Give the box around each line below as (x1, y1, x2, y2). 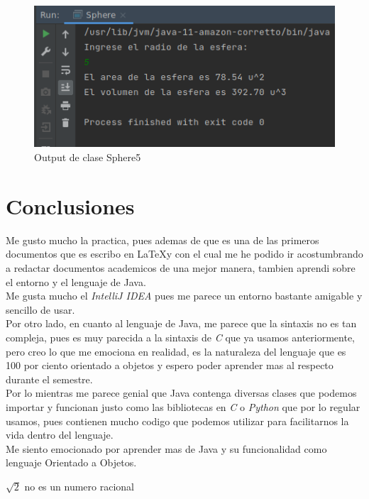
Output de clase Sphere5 (34, 150, 141, 165)
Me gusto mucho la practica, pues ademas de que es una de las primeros (6, 232, 319, 247)
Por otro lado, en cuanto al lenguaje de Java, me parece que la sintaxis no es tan (6, 316, 357, 331)
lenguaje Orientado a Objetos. (6, 455, 137, 470)
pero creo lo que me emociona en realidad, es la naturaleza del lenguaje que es (6, 344, 346, 358)
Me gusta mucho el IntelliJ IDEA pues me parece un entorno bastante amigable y (6, 288, 363, 303)
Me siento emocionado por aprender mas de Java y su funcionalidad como (6, 441, 327, 456)
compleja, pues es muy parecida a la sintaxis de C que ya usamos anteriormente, (6, 329, 355, 344)
